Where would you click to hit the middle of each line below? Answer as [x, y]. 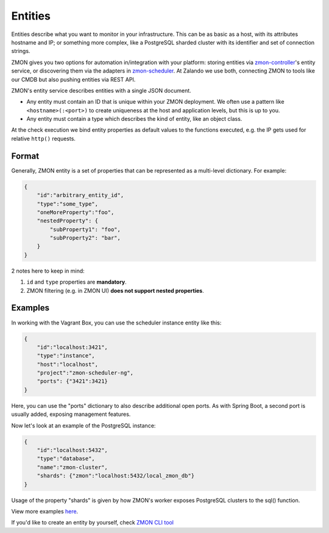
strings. [21, 51]
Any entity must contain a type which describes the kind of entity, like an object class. [134, 119]
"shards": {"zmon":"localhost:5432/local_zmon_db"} [116, 476]
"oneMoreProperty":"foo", [76, 212]
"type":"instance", [66, 356]
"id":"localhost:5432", [72, 450]
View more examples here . [45, 511]
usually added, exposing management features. [71, 414]
